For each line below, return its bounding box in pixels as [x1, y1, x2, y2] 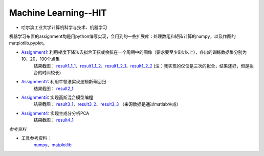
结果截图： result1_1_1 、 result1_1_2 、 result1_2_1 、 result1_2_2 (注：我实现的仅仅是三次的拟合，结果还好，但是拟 [33, 63, 254, 68]
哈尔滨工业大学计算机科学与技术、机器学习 [21, 24, 107, 30]
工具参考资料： [21, 135, 51, 141]
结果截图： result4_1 [33, 117, 74, 123]
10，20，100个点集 [21, 56, 60, 62]
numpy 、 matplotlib [33, 142, 72, 148]
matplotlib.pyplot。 [9, 40, 47, 46]
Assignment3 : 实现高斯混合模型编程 [21, 94, 93, 100]
